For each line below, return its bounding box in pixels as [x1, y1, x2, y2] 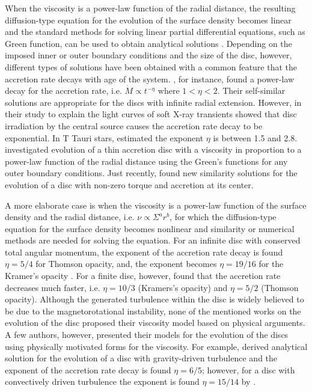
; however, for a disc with [201, 363, 295, 376]
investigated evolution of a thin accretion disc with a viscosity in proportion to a [5, 143, 302, 156]
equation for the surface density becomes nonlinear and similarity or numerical [5, 222, 295, 234]
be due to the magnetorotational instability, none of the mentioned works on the [5, 304, 301, 317]
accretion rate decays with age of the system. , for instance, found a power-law [5, 72, 295, 85]
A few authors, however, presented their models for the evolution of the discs [5, 328, 289, 341]
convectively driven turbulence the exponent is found [5, 375, 200, 388]
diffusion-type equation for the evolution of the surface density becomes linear [5, 13, 292, 26]
